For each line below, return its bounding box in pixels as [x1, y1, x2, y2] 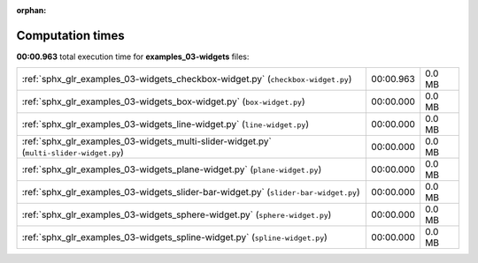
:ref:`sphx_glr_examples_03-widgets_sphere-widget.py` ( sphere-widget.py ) [21, 208, 332, 221]
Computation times [16, 27, 125, 43]
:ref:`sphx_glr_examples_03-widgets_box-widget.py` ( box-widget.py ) [21, 95, 305, 108]
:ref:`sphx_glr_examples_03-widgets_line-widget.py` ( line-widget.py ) [21, 118, 310, 131]
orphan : [16, 5, 47, 15]
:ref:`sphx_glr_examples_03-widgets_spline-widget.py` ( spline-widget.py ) [21, 231, 328, 244]
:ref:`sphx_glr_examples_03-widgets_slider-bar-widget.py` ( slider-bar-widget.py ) [21, 186, 360, 199]
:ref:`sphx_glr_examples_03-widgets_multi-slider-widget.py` [21, 135, 272, 147]
